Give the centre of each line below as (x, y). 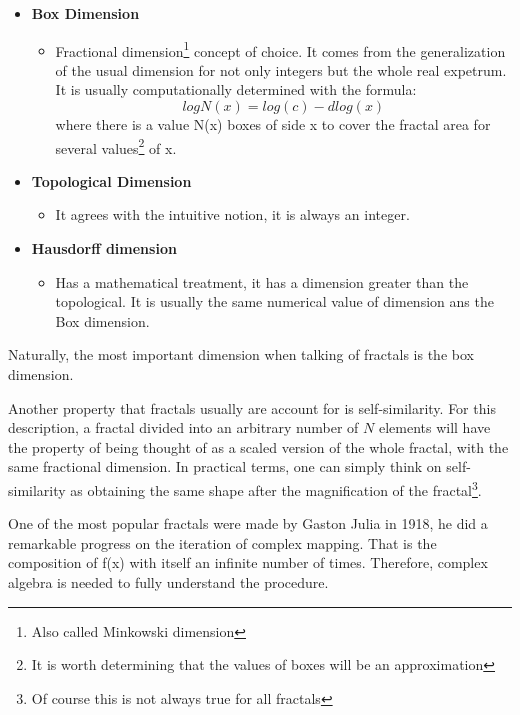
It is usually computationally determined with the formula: (236, 89)
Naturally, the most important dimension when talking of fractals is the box (241, 354)
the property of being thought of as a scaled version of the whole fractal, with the (258, 446)
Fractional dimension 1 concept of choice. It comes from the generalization (280, 49)
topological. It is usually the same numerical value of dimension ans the (274, 301)
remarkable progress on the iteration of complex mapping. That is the (222, 542)
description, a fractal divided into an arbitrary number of (183, 427)
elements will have (434, 427)
